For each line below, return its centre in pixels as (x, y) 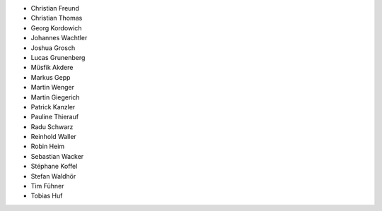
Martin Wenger (52, 88)
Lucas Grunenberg (58, 57)
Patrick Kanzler (53, 107)
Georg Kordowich (56, 28)
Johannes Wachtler (59, 38)
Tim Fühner (47, 186)
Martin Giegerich (55, 97)
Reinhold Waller (54, 137)
